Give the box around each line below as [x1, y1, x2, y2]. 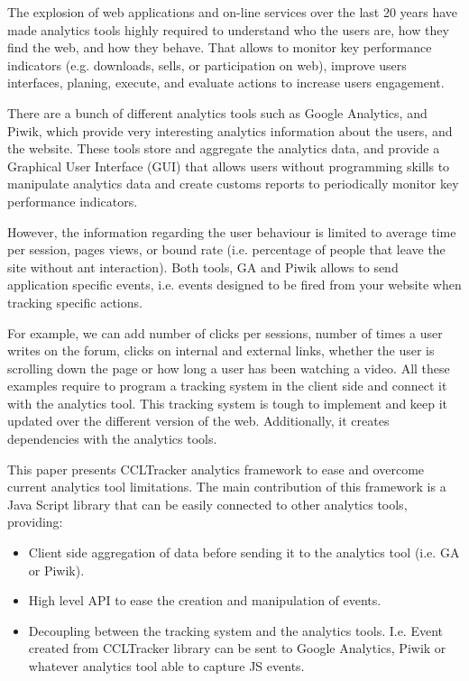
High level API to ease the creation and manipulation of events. [28, 591, 382, 610]
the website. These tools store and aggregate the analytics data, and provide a [7, 139, 440, 158]
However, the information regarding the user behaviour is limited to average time [7, 222, 456, 241]
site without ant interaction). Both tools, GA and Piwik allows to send [7, 257, 399, 276]
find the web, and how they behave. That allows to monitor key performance [7, 38, 432, 57]
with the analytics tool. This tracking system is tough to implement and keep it [7, 393, 448, 412]
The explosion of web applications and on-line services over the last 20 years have [7, 3, 458, 21]
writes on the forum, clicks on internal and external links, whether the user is [7, 341, 435, 360]
